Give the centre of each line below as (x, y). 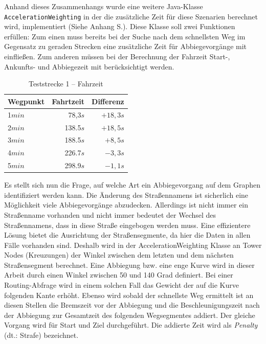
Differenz (108, 101)
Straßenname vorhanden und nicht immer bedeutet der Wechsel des (110, 214)
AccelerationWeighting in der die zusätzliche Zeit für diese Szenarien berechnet (131, 16)
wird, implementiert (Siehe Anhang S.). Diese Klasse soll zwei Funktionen (120, 26)
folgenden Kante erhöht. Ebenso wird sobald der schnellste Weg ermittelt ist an (129, 295)
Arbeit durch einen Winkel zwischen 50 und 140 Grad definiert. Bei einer (119, 275)
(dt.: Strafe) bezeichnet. (41, 335)
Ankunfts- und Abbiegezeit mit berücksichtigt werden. (89, 66)
